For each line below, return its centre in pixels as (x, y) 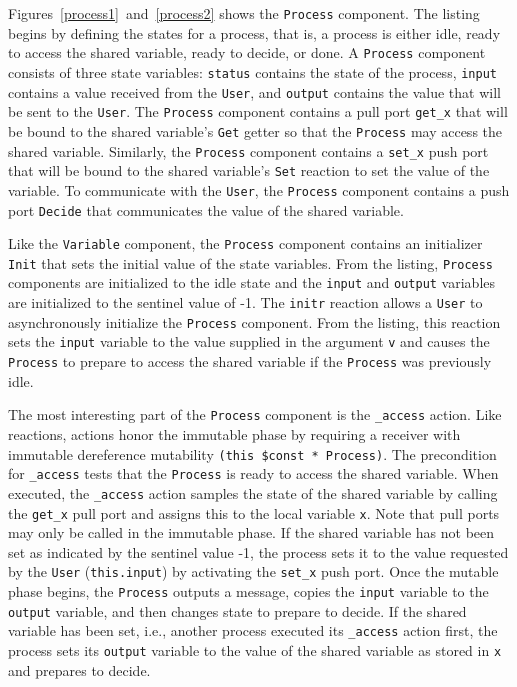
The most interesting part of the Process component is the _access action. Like (255, 414)
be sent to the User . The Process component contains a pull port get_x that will (258, 111)
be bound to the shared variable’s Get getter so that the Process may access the (255, 130)
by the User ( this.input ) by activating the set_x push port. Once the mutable (253, 571)
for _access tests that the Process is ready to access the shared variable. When (253, 473)
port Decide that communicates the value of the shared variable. (206, 209)
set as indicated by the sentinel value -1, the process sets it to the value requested (258, 551)
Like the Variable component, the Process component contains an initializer (245, 243)
